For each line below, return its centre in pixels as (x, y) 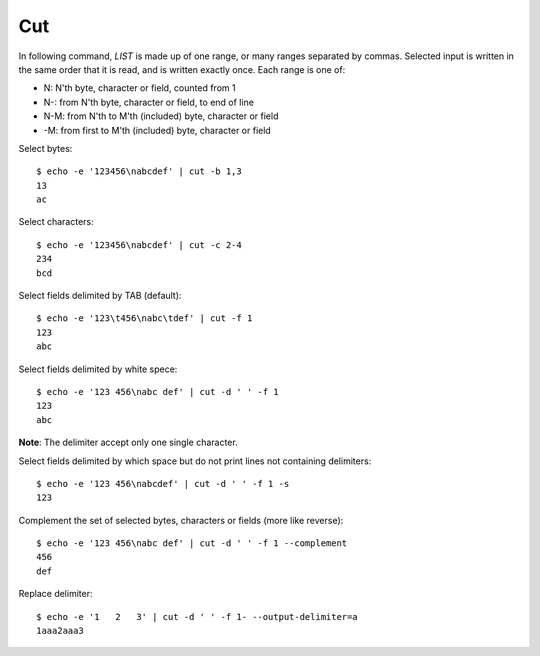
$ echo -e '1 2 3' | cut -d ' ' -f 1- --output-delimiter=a (197, 616)
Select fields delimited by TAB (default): (100, 296)
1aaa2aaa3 (60, 631)
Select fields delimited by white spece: (98, 369)
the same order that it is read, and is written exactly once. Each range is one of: (182, 69)
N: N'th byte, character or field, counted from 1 (139, 88)
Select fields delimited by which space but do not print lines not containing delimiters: (195, 461)
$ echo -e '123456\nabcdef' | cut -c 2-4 (139, 244)
